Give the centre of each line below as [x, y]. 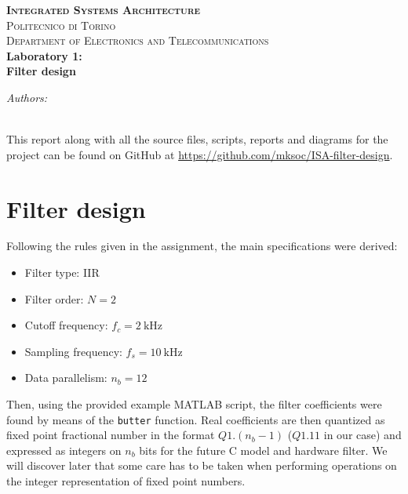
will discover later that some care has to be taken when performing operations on [202, 465]
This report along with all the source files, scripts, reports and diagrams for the [197, 139]
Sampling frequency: [73, 351]
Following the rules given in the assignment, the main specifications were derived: [202, 246]
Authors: [27, 97]
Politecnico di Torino [61, 25]
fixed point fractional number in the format [111, 435]
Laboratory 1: [44, 55]
